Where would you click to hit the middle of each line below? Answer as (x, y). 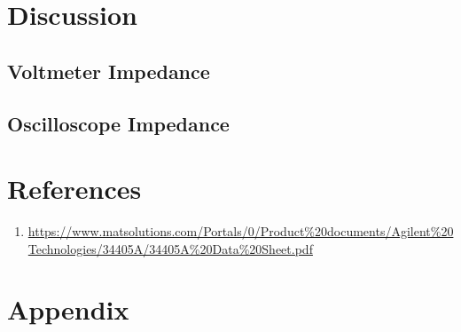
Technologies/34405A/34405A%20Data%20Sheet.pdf (170, 248)
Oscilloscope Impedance (118, 123)
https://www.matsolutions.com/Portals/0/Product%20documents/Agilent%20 (241, 231)
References (74, 189)
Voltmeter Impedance (109, 71)
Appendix (68, 309)
